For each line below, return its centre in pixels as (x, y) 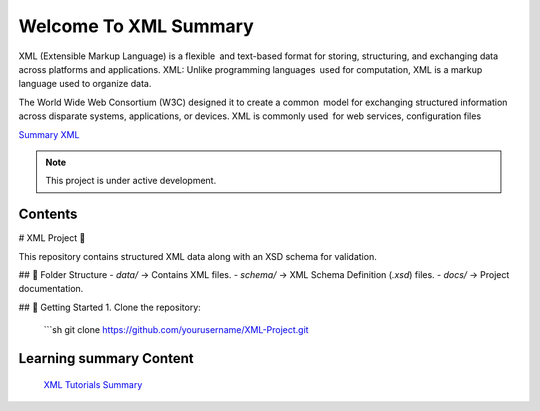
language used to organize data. (85, 84)
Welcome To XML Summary (136, 26)
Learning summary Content (106, 358)
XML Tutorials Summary (93, 384)
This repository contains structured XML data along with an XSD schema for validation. (197, 256)
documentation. (51, 289)
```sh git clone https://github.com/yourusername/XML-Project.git (176, 330)
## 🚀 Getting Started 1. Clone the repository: (110, 307)
